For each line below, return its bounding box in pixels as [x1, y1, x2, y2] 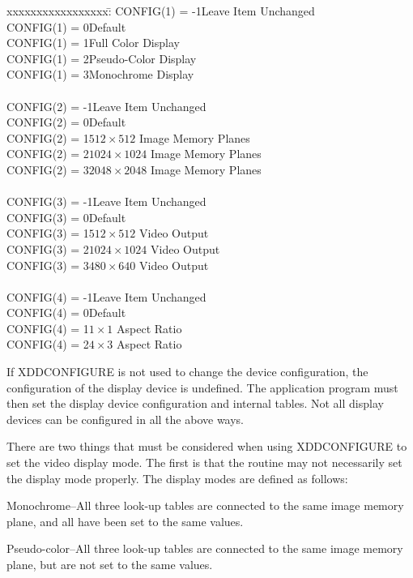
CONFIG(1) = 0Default [6, 18, 126, 35]
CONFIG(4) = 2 [6, 336, 89, 353]
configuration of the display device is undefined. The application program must [6, 379, 398, 396]
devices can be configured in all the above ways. [6, 410, 245, 427]
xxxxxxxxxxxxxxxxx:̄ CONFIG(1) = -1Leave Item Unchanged [6, 2, 315, 19]
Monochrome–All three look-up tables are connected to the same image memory [6, 497, 404, 514]
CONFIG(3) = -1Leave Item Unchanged [6, 193, 206, 210]
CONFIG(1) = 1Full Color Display [6, 34, 180, 51]
